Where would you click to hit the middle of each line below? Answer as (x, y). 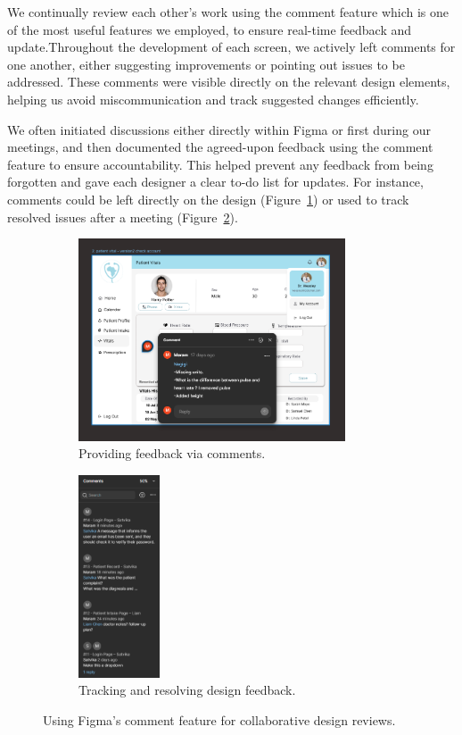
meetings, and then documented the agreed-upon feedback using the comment (220, 147)
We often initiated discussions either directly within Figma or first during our (219, 129)
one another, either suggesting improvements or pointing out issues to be (206, 64)
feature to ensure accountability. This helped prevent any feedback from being (220, 164)
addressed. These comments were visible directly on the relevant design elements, (229, 82)
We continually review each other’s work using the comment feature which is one (228, 12)
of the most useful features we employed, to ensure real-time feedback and (210, 29)
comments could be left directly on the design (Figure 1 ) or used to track (208, 199)
